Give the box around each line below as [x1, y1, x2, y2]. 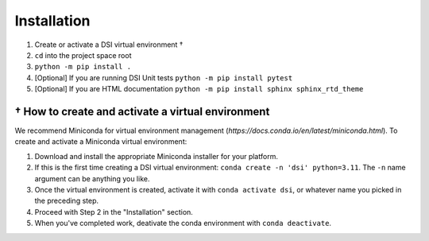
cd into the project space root [34, 50, 132, 60]
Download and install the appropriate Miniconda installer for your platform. [34, 151, 278, 161]
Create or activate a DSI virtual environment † [34, 40, 184, 49]
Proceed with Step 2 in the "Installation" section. [34, 207, 194, 216]
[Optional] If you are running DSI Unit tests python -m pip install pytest [34, 72, 293, 83]
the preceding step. [34, 196, 99, 206]
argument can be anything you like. [34, 173, 150, 183]
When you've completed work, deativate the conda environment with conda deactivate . [34, 219, 332, 228]
